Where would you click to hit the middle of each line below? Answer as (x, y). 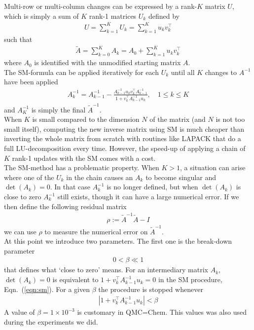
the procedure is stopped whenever (151, 289)
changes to (221, 72)
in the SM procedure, (190, 279)
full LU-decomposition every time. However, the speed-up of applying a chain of (125, 148)
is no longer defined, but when (152, 187)
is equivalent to (75, 279)
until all (183, 72)
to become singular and (181, 177)
